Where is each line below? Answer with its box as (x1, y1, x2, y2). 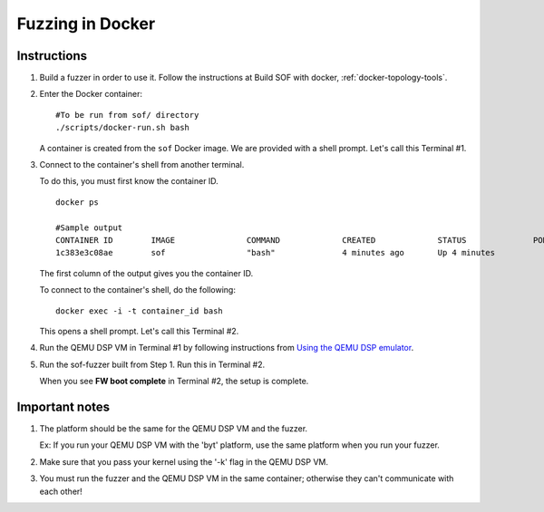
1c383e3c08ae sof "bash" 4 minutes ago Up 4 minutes (55, 247, 496, 258)
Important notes (16, 399, 111, 414)
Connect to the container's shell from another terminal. (39, 159, 245, 170)
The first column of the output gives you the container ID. (39, 267, 254, 278)
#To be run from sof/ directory (55, 110, 199, 120)
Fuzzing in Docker (16, 14, 156, 34)
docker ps (55, 197, 99, 208)
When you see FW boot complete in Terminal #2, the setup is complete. (39, 376, 309, 387)
